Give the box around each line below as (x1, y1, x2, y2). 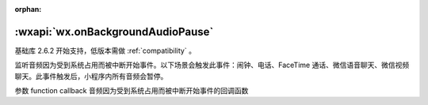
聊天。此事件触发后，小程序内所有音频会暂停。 (14, 71, 168, 81)
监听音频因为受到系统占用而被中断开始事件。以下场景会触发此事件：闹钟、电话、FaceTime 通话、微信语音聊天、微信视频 (14, 60, 410, 70)
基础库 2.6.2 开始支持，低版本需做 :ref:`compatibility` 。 (14, 46, 196, 55)
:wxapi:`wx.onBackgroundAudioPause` (14, 24, 214, 39)
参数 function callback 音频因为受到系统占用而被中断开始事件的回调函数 (14, 86, 249, 96)
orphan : (14, 5, 42, 13)
